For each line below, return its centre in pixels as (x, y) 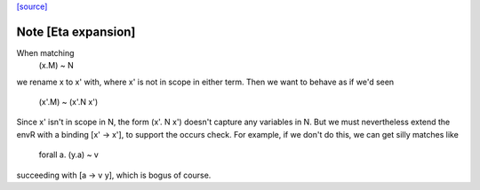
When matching (45, 52)
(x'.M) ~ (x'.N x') (68, 102)
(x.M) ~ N (56, 66)
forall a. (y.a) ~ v (69, 154)
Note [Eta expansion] (76, 32)
